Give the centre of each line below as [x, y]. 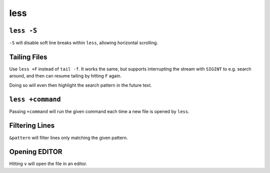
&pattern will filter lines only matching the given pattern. [68, 137]
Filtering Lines [32, 126]
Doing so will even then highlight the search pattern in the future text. [80, 85]
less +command [35, 99]
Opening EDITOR [36, 152]
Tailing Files [28, 57]
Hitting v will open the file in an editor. [48, 164]
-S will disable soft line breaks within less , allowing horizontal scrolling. [84, 43]
